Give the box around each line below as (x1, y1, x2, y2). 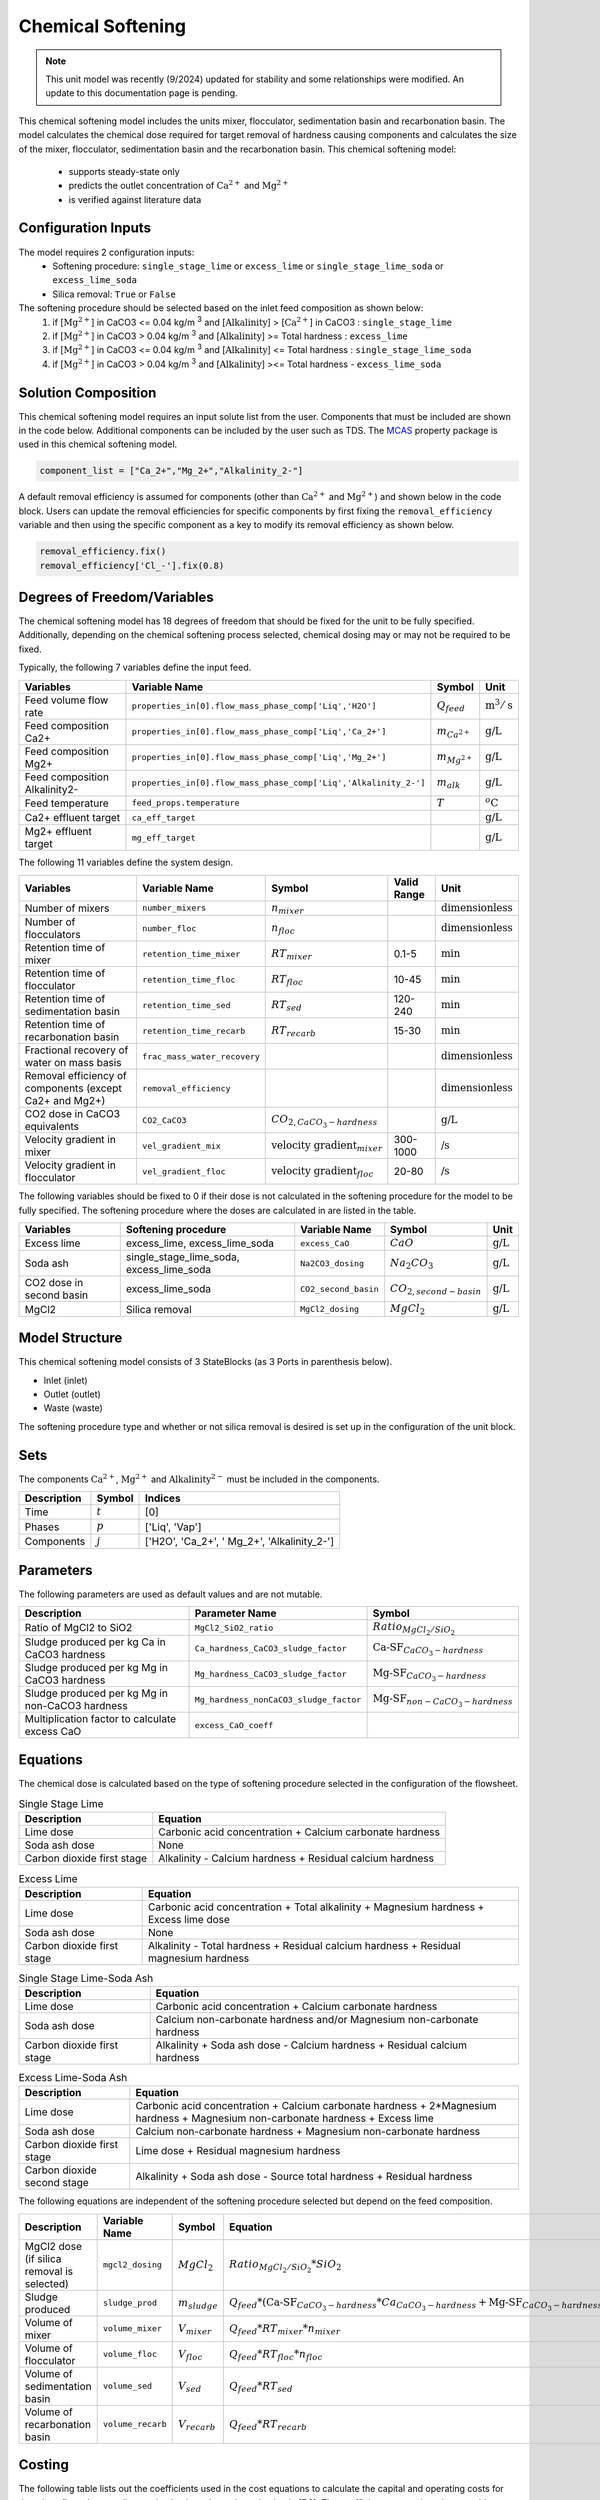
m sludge (178, 2296, 219, 2311)
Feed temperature (24, 796, 109, 810)
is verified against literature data (68, 193, 202, 205)
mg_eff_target (131, 832, 196, 843)
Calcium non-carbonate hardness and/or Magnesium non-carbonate (155, 2013, 479, 2027)
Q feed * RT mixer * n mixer (228, 2321, 341, 2337)
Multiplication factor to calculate (24, 1712, 177, 1726)
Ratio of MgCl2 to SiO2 (24, 1621, 133, 1635)
